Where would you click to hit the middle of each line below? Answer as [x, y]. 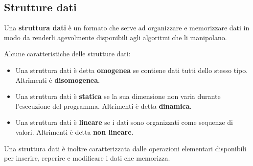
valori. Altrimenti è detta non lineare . [74, 131]
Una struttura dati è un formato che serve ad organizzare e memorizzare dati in [127, 28]
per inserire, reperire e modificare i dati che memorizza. [87, 158]
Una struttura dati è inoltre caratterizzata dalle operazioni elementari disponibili [125, 148]
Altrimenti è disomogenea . [57, 80]
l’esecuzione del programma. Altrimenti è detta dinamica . [103, 106]
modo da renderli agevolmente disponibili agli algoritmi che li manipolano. [115, 37]
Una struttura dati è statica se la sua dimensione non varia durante [118, 96]
